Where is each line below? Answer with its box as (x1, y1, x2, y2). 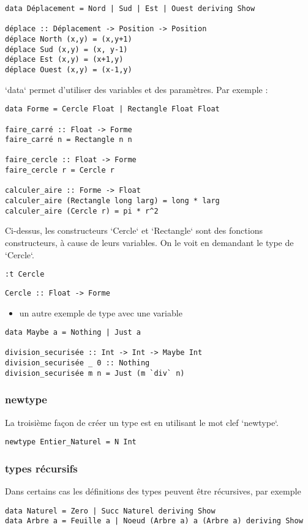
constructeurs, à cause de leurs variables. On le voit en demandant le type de (5, 236, 294, 248)
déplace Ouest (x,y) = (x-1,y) (5, 65, 132, 74)
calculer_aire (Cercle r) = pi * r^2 (5, 206, 159, 215)
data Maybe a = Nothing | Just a (5, 328, 141, 337)
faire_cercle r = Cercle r (5, 166, 115, 175)
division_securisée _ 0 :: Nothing (5, 359, 150, 368)
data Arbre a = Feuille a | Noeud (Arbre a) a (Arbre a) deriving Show (5, 517, 303, 526)
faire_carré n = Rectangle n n (5, 135, 132, 144)
